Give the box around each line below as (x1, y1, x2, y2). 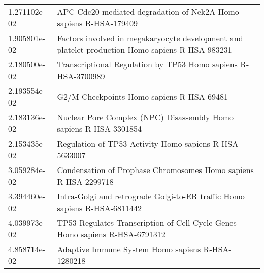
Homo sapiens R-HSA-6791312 (57, 228, 166, 240)
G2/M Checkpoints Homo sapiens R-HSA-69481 (57, 90, 228, 103)
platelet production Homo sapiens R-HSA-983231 (57, 44, 232, 55)
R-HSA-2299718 (57, 176, 114, 187)
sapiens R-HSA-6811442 (57, 202, 142, 214)
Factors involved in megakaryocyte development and (57, 32, 243, 44)
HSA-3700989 (57, 70, 105, 82)
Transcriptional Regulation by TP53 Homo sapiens (57, 58, 238, 70)
